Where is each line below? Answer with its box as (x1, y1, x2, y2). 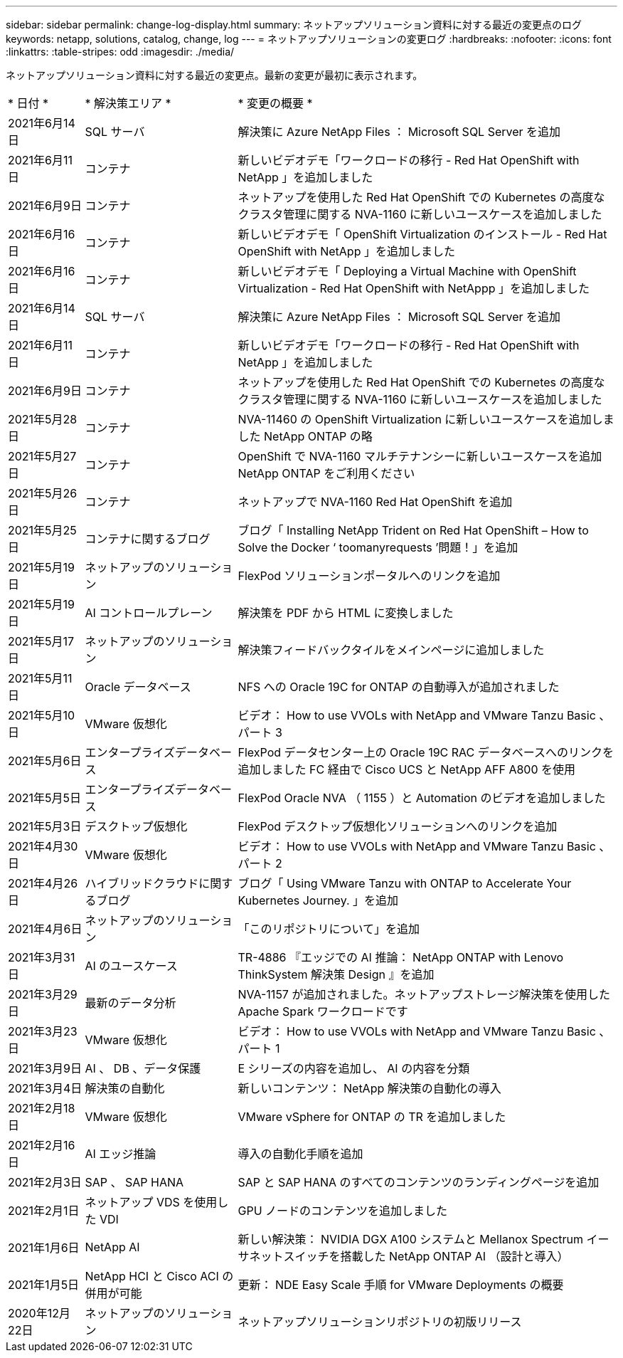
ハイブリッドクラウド (85, 876, 199, 890)
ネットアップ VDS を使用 (85, 1195, 218, 1209)
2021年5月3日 (8, 819, 82, 833)
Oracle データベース (85, 680, 191, 694)
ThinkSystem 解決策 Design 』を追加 (238, 967, 435, 981)
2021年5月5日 (8, 791, 82, 805)
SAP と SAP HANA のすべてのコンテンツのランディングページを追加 (238, 1175, 600, 1189)
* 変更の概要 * (238, 96, 313, 110)
